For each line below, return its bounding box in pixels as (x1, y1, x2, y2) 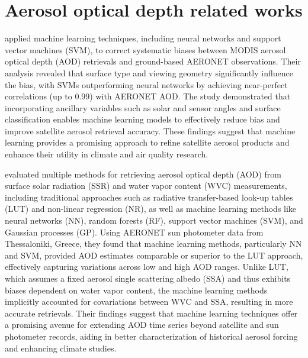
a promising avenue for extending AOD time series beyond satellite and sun (5, 318, 279, 331)
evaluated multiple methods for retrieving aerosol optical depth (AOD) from (5, 167, 281, 180)
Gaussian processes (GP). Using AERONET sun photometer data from (5, 225, 264, 238)
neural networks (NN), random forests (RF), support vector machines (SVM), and (5, 214, 303, 227)
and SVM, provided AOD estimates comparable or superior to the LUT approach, (5, 249, 303, 261)
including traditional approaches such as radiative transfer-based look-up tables (5, 191, 293, 203)
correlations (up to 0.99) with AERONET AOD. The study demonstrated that (5, 90, 291, 102)
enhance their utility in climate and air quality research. (5, 148, 208, 160)
